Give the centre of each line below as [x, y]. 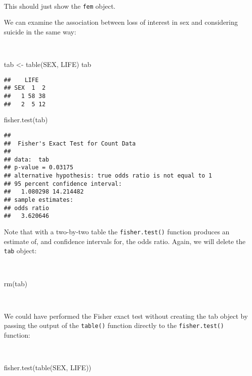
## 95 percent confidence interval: [63, 184]
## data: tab [27, 159]
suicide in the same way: [40, 31]
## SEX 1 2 [25, 88]
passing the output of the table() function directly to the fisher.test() [114, 325]
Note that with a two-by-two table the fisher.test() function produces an [117, 232]
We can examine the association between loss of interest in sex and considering [121, 22]
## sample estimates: [39, 200]
